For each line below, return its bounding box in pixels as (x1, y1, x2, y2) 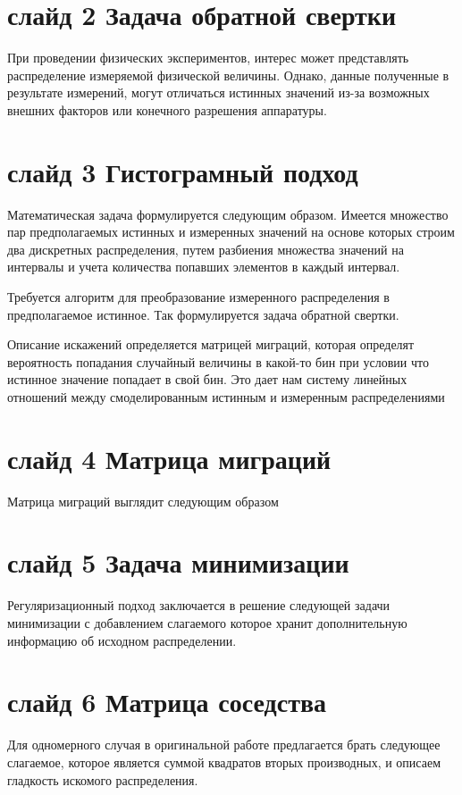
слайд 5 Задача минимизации (7, 544, 349, 581)
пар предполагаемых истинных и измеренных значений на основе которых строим (7, 222, 455, 241)
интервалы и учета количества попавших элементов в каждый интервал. (7, 257, 400, 276)
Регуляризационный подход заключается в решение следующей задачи (7, 596, 391, 615)
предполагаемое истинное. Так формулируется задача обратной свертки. (7, 305, 399, 323)
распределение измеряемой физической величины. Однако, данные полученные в (7, 65, 449, 84)
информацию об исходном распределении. (7, 631, 237, 649)
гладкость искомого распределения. (7, 770, 198, 789)
